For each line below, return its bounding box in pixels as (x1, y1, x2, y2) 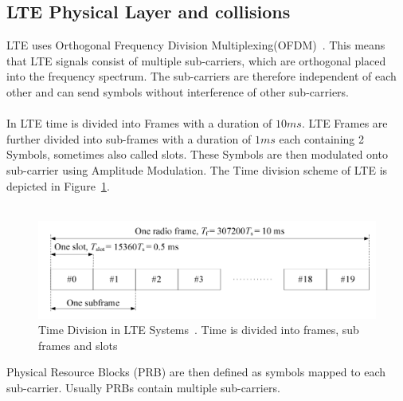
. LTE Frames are (301, 115, 388, 132)
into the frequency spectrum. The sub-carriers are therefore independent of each (6, 68, 397, 85)
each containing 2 (279, 130, 364, 147)
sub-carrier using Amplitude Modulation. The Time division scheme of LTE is (6, 161, 388, 178)
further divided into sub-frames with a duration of (6, 130, 252, 147)
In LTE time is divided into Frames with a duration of (6, 115, 272, 132)
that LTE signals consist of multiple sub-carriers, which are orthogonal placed (6, 52, 386, 69)
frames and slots (38, 336, 118, 353)
